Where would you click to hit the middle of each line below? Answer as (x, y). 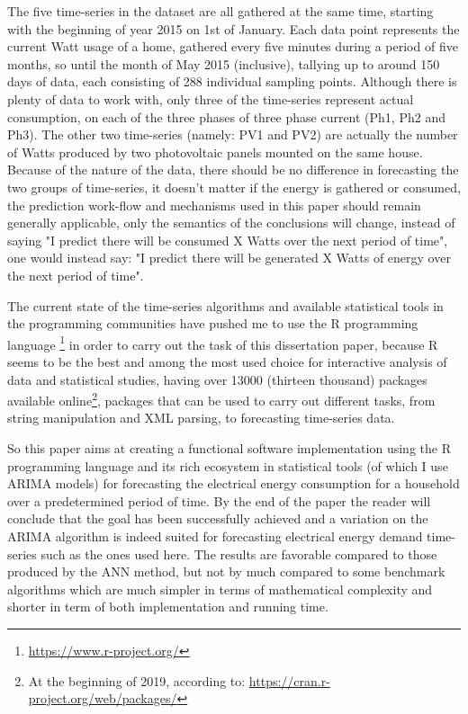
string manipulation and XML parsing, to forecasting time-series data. (201, 418)
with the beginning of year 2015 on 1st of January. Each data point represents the (234, 28)
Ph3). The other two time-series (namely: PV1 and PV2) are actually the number (233, 134)
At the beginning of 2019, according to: (137, 680)
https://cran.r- (289, 680)
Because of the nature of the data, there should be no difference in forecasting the (233, 170)
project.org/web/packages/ (103, 698)
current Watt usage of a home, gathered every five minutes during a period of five (233, 46)
